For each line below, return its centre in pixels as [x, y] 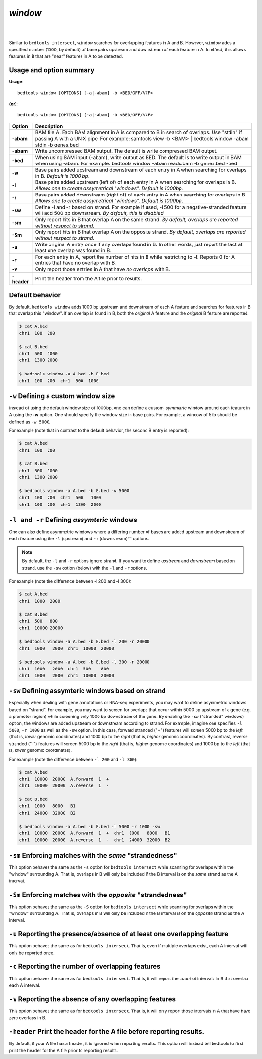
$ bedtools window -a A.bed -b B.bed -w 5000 [74, 491]
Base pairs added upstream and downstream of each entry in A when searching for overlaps [141, 170]
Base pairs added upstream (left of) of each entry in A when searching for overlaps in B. [136, 182]
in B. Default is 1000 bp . [62, 176]
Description [49, 126]
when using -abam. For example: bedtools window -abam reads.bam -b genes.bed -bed [136, 163]
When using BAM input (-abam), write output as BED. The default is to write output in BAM [139, 157]
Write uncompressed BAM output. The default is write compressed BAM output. [126, 151]
